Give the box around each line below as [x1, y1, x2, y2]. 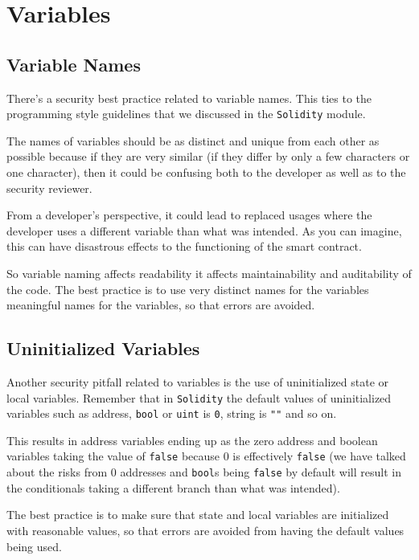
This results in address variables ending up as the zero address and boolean [6, 431, 378, 448]
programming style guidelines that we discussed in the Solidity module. [6, 105, 366, 122]
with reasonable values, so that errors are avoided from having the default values [6, 521, 405, 538]
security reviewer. [6, 179, 92, 196]
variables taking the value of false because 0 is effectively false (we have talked [6, 448, 406, 464]
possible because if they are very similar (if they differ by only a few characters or [6, 148, 410, 165]
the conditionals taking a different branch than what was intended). [6, 479, 340, 496]
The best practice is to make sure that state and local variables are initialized [6, 506, 389, 523]
